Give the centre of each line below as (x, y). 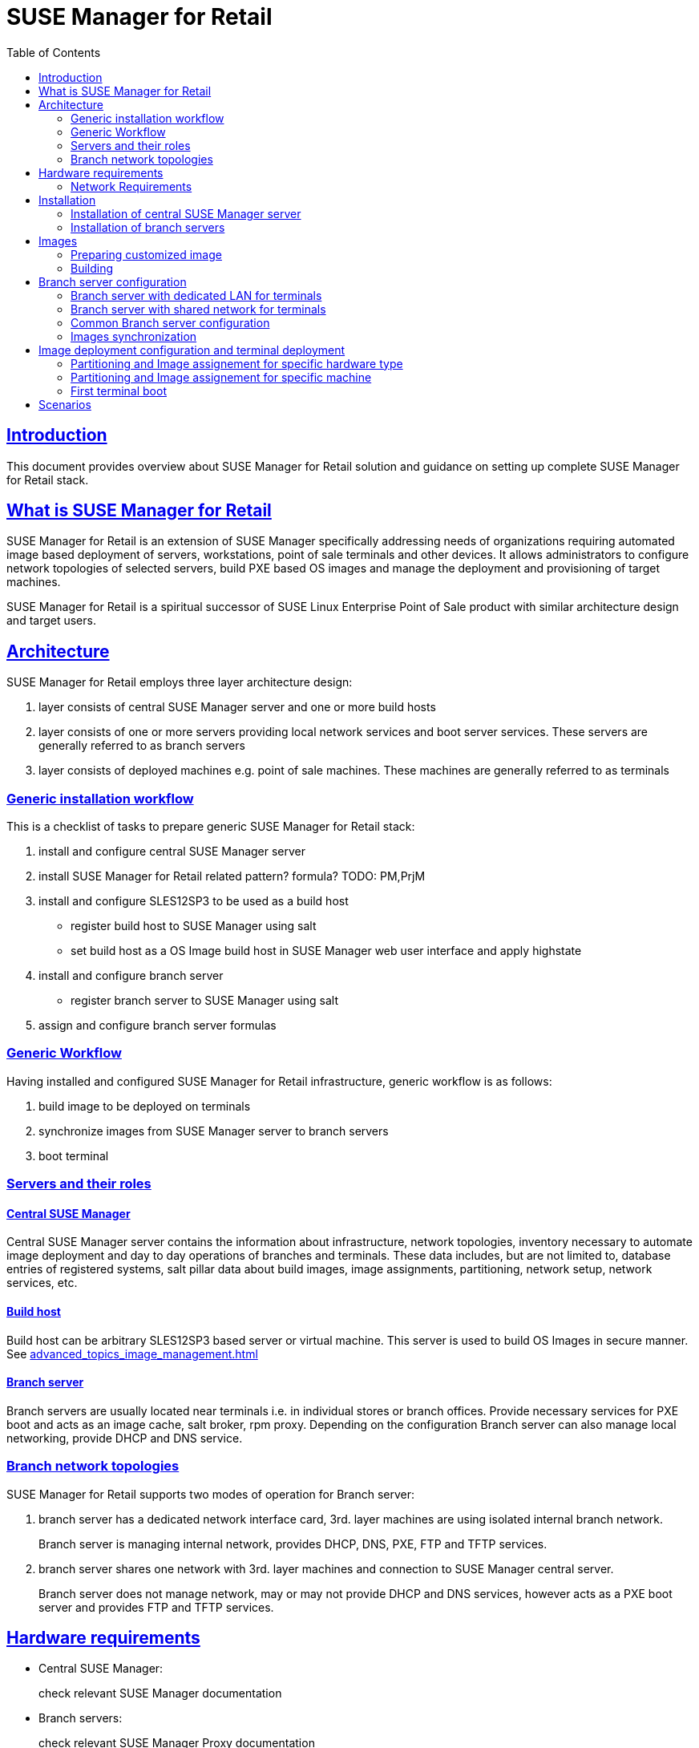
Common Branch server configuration (170, 322)
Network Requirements (131, 186)
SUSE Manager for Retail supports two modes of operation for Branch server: (211, 1494)
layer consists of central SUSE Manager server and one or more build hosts (237, 707)
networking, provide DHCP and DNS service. (125, 1438)
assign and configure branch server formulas (158, 1026)
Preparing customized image (146, 254)
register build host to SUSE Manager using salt (194, 926)
